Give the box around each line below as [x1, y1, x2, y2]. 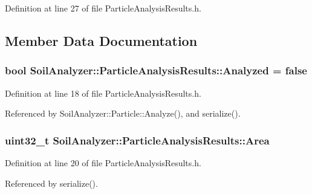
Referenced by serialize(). [5, 176, 98, 189]
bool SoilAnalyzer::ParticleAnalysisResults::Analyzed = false [5, 63, 307, 78]
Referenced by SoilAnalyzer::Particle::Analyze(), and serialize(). [5, 107, 241, 120]
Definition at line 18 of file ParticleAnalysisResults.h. [5, 86, 201, 99]
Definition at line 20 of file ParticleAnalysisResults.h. [5, 157, 201, 169]
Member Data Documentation [5, 31, 198, 50]
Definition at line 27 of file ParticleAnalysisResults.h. [5, 2, 201, 14]
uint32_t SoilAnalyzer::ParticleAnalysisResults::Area [5, 132, 270, 147]
